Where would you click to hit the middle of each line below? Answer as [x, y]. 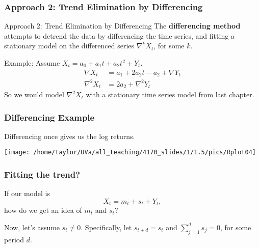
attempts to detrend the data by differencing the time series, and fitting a [119, 35]
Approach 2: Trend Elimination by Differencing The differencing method [122, 26]
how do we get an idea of [43, 210]
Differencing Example [49, 117]
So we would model [34, 94]
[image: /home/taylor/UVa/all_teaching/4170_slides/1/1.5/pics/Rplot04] [130, 153]
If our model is [27, 193]
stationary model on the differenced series [69, 46]
